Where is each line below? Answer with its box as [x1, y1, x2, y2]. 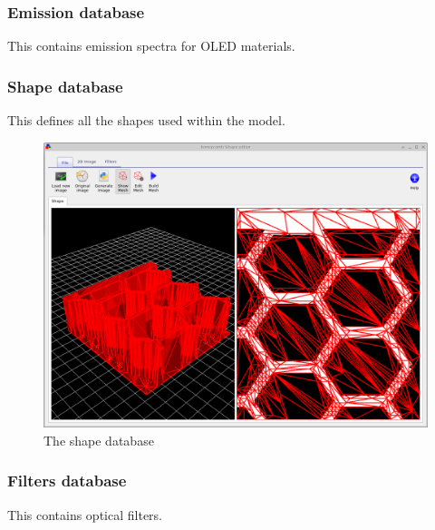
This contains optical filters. [7, 505, 162, 524]
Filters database [7, 469, 127, 492]
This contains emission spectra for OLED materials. [7, 36, 295, 55]
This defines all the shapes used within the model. [7, 111, 285, 130]
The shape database [43, 430, 154, 449]
